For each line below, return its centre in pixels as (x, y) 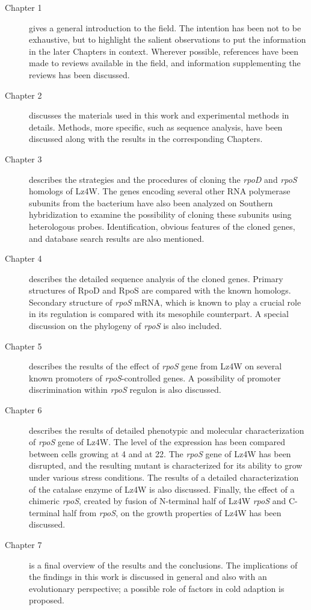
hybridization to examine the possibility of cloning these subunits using (160, 214)
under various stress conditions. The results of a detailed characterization (164, 477)
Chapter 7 (23, 544)
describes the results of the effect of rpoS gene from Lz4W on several (155, 366)
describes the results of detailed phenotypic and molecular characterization (167, 430)
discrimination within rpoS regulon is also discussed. (125, 390)
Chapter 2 (23, 95)
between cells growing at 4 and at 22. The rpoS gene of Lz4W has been (160, 453)
